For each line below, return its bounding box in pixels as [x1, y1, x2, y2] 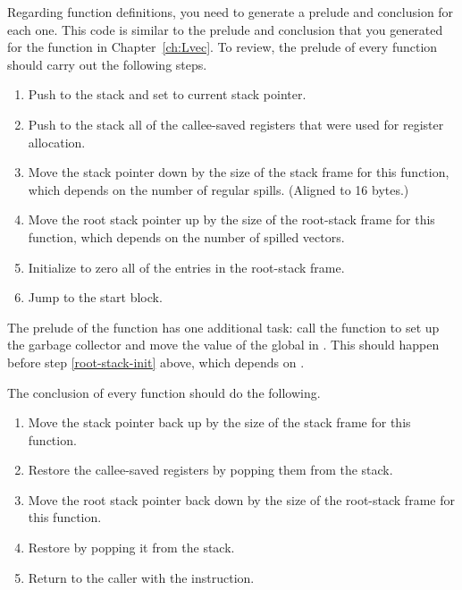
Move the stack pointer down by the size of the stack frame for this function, [28, 163, 449, 181]
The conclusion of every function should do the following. [7, 383, 321, 401]
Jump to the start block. [28, 288, 163, 307]
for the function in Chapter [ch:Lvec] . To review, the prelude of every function [7, 38, 438, 56]
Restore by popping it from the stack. [28, 538, 235, 557]
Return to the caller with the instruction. [28, 568, 255, 586]
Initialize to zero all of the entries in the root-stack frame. [28, 257, 345, 276]
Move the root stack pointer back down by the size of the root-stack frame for [28, 490, 455, 509]
